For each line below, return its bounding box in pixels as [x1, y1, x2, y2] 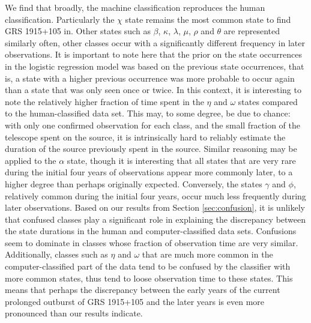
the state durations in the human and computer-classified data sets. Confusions [5, 225, 297, 237]
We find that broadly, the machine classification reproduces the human [5, 1, 265, 13]
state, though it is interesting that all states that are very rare [67, 154, 296, 166]
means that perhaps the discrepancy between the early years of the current [5, 283, 280, 296]
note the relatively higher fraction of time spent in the [5, 95, 204, 107]
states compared [238, 95, 298, 107]
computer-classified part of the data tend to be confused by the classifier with [5, 260, 291, 273]
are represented [223, 25, 280, 37]
